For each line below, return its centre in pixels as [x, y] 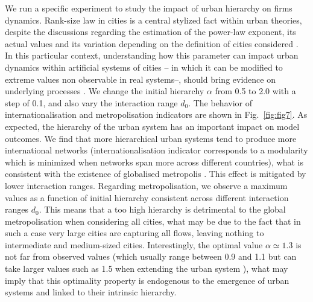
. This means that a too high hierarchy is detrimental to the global [162, 209]
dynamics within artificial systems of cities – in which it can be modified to [144, 67]
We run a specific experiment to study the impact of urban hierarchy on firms [149, 8]
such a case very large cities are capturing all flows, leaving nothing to [134, 233]
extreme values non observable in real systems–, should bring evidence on [140, 79]
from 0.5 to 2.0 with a [255, 91]
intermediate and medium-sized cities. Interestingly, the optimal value [134, 244]
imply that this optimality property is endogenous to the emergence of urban [147, 280]
